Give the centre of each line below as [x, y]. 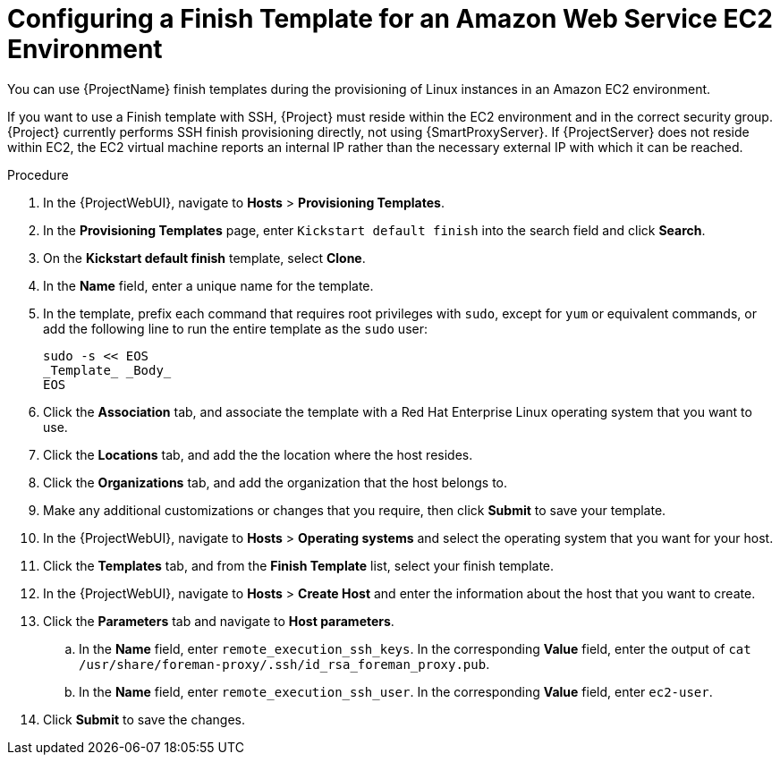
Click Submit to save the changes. [144, 719]
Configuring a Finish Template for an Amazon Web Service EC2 [390, 19]
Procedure [38, 174]
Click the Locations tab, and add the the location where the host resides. [258, 454]
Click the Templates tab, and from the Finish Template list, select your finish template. [299, 565]
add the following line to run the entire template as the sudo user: [235, 328]
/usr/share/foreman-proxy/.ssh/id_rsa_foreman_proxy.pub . [284, 664]
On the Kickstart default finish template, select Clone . [204, 258]
